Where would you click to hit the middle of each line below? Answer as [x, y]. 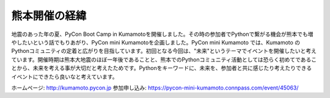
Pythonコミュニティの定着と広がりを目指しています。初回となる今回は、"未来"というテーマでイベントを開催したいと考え [164, 51]
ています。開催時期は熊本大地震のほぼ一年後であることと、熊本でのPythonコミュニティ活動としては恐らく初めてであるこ [164, 59]
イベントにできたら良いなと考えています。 [64, 77]
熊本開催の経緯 [49, 16]
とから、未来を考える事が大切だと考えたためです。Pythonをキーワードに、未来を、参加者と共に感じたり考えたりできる [162, 68]
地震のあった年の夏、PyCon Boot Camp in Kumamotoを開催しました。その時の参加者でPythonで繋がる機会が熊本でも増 [162, 34]
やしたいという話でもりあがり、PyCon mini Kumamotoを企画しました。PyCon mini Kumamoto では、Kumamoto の [156, 42]
